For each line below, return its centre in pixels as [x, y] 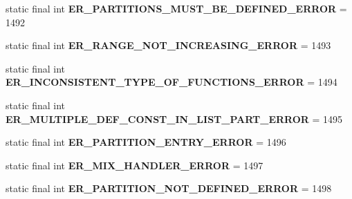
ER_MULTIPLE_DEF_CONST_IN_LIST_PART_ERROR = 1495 [174, 119]
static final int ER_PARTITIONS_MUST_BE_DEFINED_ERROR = [176, 8]
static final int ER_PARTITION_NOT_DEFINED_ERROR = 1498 [169, 188]
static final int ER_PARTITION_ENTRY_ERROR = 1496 [146, 142]
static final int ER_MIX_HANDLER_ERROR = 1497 [135, 165]
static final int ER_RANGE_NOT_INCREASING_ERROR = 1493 [168, 45]
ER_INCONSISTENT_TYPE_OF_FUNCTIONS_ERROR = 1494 [172, 82]
